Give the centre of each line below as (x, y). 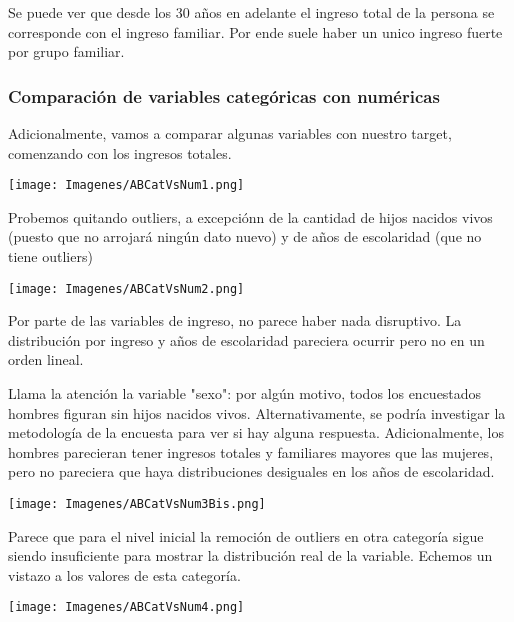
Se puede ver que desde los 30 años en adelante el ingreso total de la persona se (251, 12)
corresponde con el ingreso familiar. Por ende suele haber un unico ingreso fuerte (255, 31)
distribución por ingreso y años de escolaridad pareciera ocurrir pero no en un (246, 339)
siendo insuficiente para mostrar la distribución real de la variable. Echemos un (250, 555)
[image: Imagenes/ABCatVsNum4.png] (126, 607)
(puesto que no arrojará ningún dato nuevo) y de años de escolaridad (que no (245, 236)
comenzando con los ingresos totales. (120, 152)
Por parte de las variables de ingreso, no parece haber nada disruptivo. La (235, 320)
